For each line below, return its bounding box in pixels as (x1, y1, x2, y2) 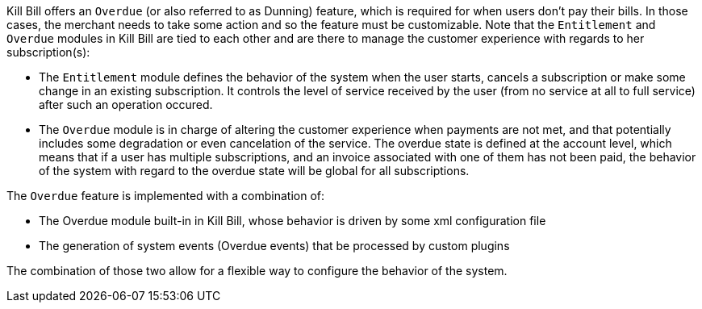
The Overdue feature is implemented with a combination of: (6, 189, 324, 203)
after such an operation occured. (39, 98, 213, 111)
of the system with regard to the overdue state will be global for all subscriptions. (39, 164, 470, 177)
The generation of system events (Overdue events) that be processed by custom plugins (39, 239, 510, 253)
